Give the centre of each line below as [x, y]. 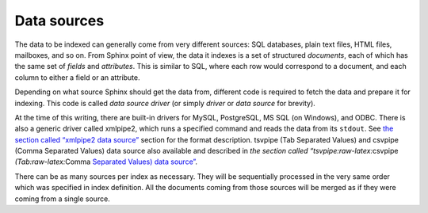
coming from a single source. [62, 199]
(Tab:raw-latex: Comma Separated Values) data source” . [106, 162]
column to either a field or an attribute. [77, 77]
